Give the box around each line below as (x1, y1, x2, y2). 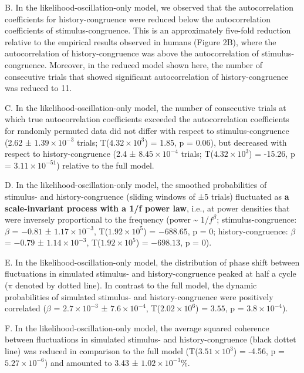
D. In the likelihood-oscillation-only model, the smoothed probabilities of (5, 179, 267, 191)
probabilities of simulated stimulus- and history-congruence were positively (5, 290, 273, 303)
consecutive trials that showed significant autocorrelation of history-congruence (5, 70, 289, 82)
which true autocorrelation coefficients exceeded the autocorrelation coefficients (5, 113, 289, 125)
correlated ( (5, 302, 46, 314)
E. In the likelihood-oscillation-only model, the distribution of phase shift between (5, 256, 300, 268)
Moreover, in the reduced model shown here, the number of (49, 58, 262, 70)
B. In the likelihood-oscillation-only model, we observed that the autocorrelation (5, 1, 294, 13)
